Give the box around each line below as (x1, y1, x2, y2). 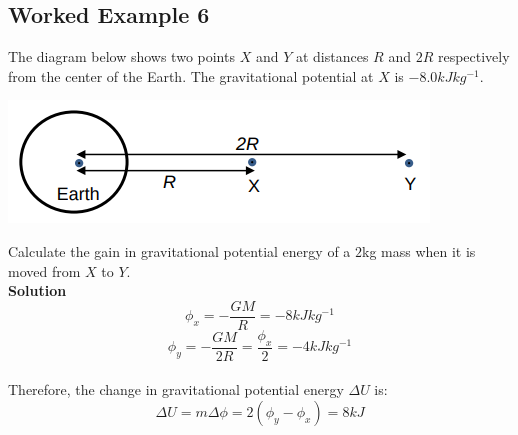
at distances (295, 46, 369, 67)
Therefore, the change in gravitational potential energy (8, 379, 344, 400)
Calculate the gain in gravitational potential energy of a (8, 240, 351, 261)
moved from (8, 260, 81, 281)
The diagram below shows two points (8, 46, 235, 67)
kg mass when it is (362, 240, 476, 261)
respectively (437, 46, 510, 67)
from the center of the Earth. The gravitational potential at (8, 65, 374, 86)
